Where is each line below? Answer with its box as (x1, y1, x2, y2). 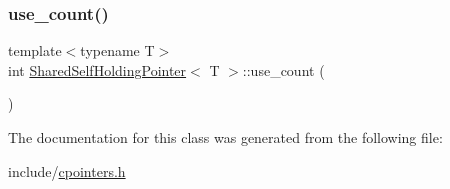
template (8, 40, 62, 61)
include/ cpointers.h (8, 160, 126, 181)
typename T (80, 40, 155, 61)
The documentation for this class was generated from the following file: (8, 127, 443, 147)
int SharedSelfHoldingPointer (8, 59, 187, 80)
